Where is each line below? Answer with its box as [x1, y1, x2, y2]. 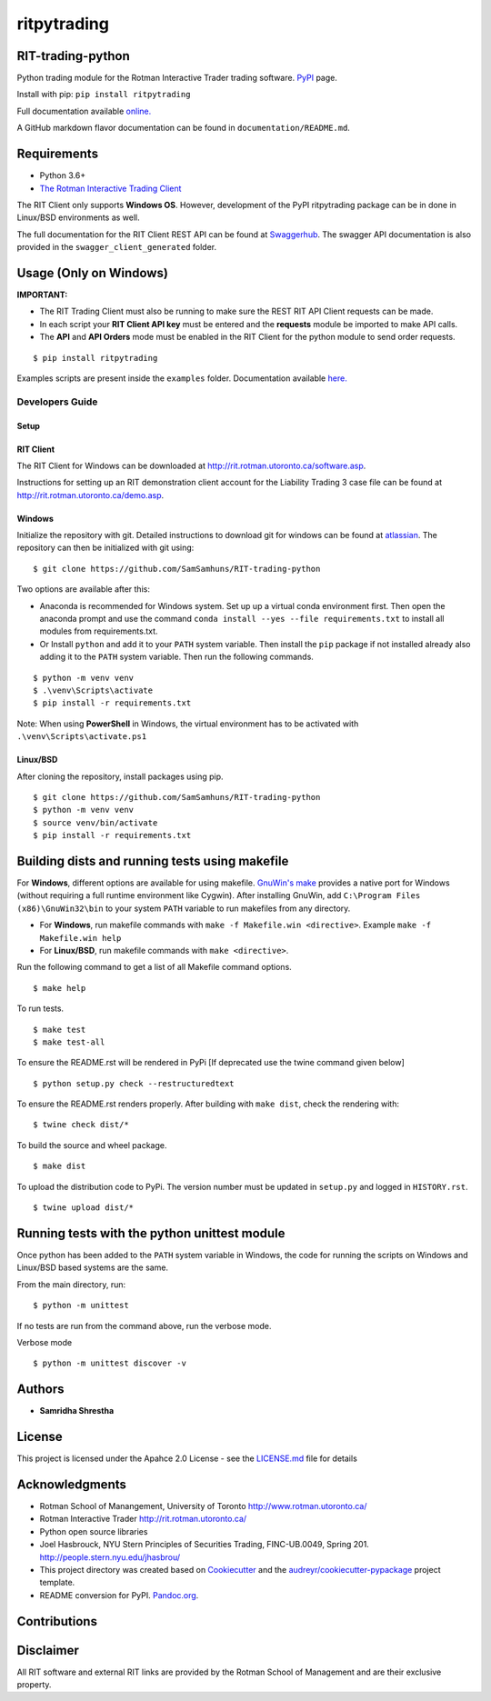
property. [16, 1679, 52, 1690]
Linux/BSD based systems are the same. [16, 1262, 168, 1273]
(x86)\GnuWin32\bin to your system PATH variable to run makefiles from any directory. [16, 903, 351, 914]
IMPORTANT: [16, 289, 68, 300]
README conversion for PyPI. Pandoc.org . [39, 1589, 199, 1600]
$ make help [33, 983, 86, 993]
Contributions [16, 1614, 97, 1629]
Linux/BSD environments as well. [16, 212, 140, 223]
